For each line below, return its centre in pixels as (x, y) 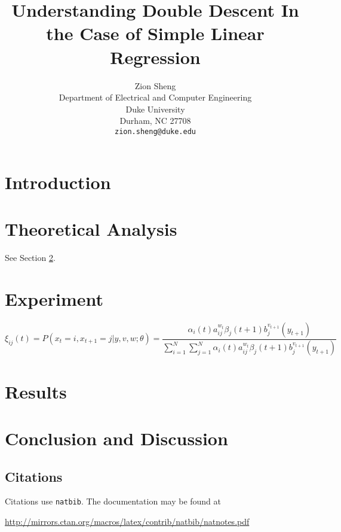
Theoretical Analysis (91, 228)
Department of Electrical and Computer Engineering (155, 97)
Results (36, 391)
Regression (155, 57)
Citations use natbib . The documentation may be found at (113, 501)
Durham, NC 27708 (155, 121)
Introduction (58, 182)
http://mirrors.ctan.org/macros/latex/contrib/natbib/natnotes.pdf (127, 522)
